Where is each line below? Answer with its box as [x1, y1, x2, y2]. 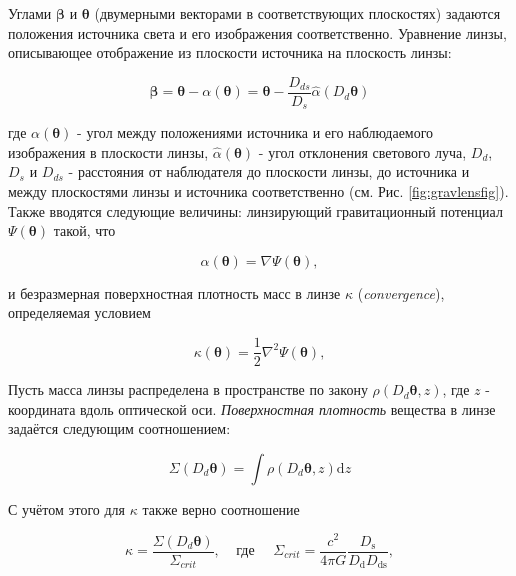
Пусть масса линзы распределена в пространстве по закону [8, 379, 368, 400]
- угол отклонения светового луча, [258, 141, 467, 162]
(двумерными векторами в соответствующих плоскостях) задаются [94, 3, 501, 23]
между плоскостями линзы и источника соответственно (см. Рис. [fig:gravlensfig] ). [8, 181, 509, 202]
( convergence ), [357, 282, 445, 303]
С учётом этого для [8, 498, 125, 519]
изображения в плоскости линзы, [8, 141, 209, 162]
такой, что [53, 220, 116, 241]
